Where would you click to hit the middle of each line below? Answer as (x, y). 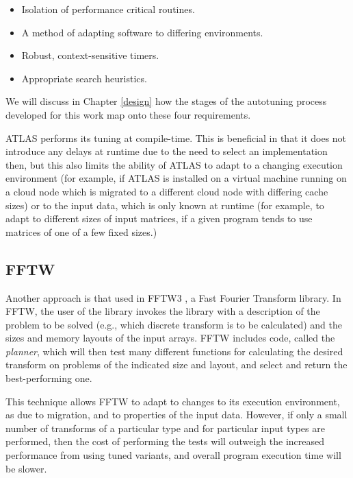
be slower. (26, 468)
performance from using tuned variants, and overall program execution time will (173, 455)
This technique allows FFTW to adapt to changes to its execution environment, (173, 401)
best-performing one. (49, 378)
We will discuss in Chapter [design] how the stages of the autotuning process (166, 101)
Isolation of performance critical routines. (108, 9)
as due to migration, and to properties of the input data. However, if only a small (176, 415)
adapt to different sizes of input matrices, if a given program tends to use (159, 218)
